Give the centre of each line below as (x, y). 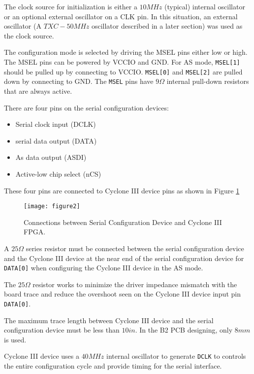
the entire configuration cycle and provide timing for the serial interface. (113, 366)
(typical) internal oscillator (205, 6)
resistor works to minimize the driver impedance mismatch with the (135, 284)
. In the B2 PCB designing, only (184, 330)
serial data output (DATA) (56, 140)
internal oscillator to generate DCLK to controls (176, 356)
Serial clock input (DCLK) (56, 124)
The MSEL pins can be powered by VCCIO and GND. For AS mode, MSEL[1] (122, 61)
